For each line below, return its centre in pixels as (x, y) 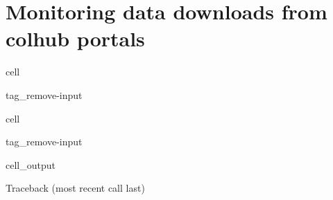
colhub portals (75, 38)
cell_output (31, 164)
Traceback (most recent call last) (75, 188)
